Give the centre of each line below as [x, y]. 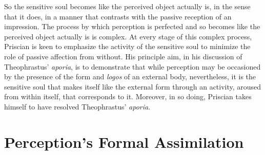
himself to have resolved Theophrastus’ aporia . [77, 106]
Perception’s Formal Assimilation [124, 141]
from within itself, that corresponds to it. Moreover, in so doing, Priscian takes [128, 96]
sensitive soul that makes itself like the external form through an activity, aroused [133, 86]
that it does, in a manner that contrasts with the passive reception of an [118, 16]
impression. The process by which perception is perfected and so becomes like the [132, 26]
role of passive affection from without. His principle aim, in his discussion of [123, 56]
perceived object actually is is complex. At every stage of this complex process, [128, 36]
